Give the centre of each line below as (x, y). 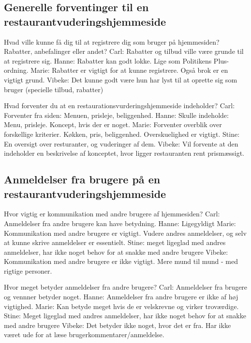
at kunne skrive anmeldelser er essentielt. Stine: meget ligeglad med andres (115, 242)
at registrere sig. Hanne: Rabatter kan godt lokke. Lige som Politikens (108, 60)
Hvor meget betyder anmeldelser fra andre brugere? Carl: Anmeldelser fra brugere (126, 287)
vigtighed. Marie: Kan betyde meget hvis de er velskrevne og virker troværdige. (121, 306)
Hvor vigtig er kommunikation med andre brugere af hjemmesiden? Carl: (112, 214)
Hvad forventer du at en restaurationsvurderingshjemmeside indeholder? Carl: (119, 106)
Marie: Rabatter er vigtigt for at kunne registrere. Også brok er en (129, 70)
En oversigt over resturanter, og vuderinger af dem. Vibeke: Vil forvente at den (121, 143)
